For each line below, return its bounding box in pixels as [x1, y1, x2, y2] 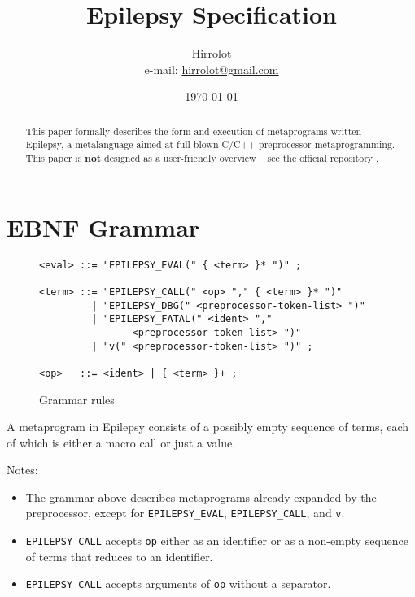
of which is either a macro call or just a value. [7, 434, 236, 451]
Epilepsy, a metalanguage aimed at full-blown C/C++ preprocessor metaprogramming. [25, 137, 395, 151]
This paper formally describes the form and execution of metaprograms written [25, 124, 362, 137]
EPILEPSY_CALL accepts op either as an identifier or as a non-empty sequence [25, 532, 409, 549]
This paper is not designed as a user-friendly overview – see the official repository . [25, 151, 379, 166]
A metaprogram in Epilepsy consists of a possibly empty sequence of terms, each [7, 418, 408, 435]
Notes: [7, 461, 38, 478]
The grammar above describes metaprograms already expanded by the [25, 488, 377, 505]
